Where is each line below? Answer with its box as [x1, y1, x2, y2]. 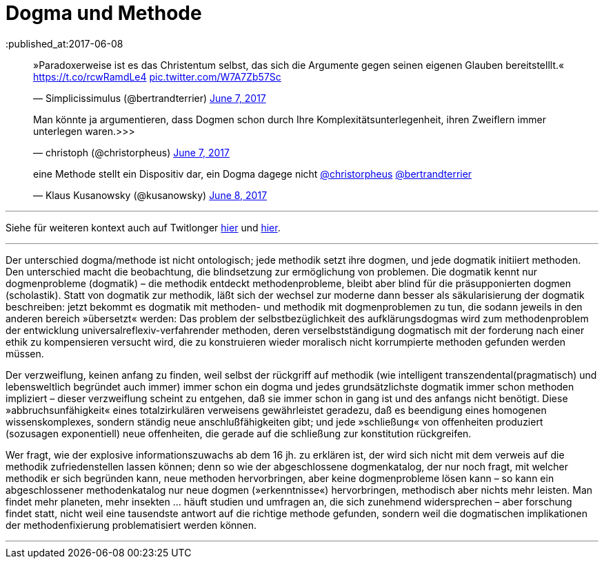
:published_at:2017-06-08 [6, 37, 123, 50]
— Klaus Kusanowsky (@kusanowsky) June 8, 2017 [33, 189, 268, 201]
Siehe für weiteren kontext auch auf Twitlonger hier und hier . [6, 221, 281, 233]
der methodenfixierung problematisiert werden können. [6, 519, 257, 531]
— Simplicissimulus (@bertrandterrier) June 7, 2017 [33, 92, 266, 104]
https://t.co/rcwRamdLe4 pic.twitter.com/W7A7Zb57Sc [33, 70, 281, 83]
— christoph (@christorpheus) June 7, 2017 [33, 146, 230, 158]
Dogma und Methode [6, 1, 202, 25]
